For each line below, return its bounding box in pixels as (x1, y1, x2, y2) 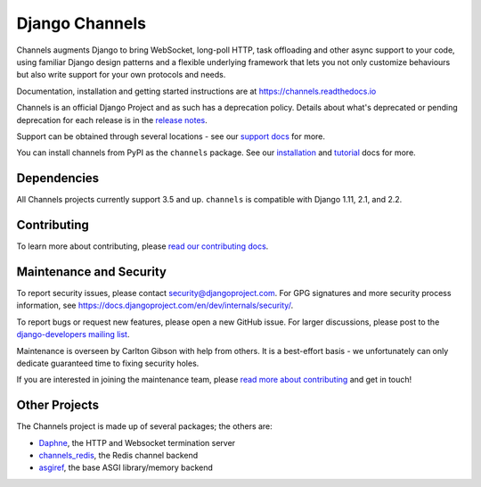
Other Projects (16, 398, 100, 413)
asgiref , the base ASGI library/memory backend (38, 462, 214, 473)
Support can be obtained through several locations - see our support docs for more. (16, 130, 325, 142)
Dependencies (16, 170, 100, 186)
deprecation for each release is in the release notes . (16, 114, 208, 125)
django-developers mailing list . (16, 329, 130, 340)
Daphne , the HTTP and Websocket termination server (38, 437, 236, 448)
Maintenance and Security (16, 264, 167, 279)
